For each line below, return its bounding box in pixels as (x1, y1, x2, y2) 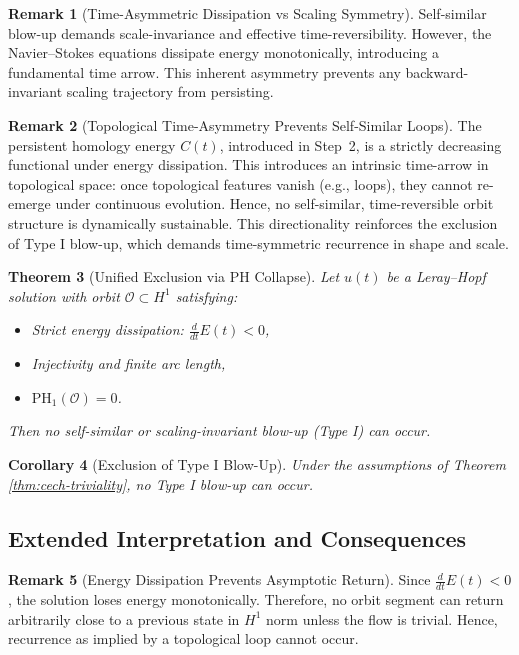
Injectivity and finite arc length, (31, 353, 226, 374)
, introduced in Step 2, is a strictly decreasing (219, 134, 502, 155)
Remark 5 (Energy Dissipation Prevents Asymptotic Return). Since (8, 569, 431, 590)
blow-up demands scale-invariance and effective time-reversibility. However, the (8, 22, 492, 43)
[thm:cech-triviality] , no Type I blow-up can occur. (8, 473, 313, 494)
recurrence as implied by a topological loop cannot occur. (8, 628, 359, 649)
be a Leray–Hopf (386, 266, 486, 287)
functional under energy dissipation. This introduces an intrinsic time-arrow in (8, 154, 489, 175)
